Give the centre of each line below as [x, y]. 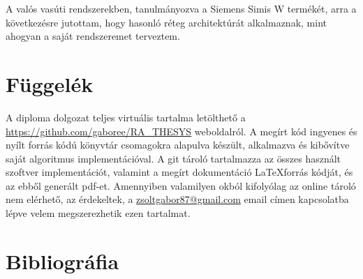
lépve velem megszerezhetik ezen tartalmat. [98, 213]
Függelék [50, 83]
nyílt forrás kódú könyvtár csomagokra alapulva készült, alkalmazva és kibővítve [178, 145]
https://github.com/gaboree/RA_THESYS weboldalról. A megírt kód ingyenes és [181, 131]
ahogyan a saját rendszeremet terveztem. [93, 36]
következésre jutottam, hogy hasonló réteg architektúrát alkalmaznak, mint [166, 22]
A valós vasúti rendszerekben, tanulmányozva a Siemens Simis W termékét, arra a [181, 8]
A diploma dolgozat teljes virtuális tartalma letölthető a [126, 117]
